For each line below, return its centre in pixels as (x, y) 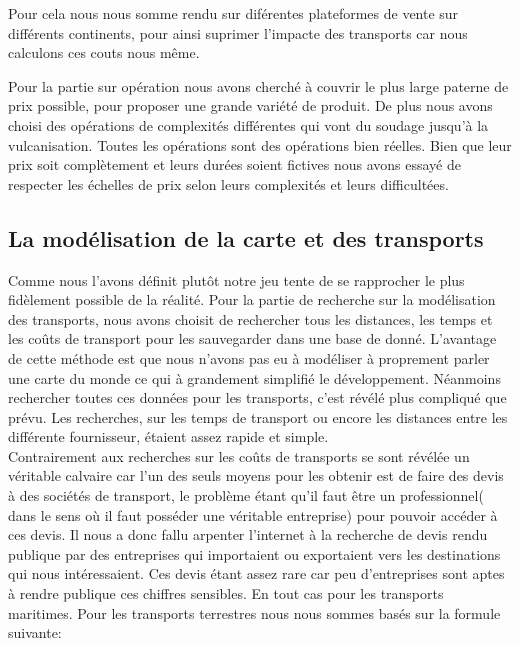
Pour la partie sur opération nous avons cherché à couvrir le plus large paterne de (258, 85)
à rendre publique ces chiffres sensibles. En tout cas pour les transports (226, 593)
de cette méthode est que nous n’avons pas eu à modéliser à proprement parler (249, 357)
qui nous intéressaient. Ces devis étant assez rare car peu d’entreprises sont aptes (256, 573)
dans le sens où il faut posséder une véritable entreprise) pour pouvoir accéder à (253, 514)
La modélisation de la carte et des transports (246, 237)
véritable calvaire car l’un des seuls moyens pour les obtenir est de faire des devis (256, 475)
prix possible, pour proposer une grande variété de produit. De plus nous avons (250, 105)
